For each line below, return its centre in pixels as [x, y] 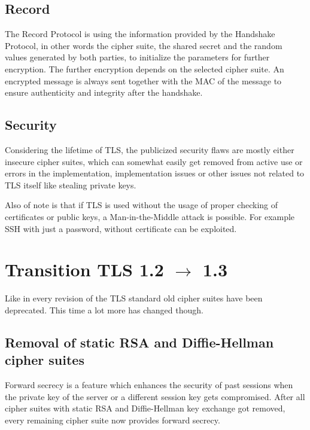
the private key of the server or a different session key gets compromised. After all [155, 396]
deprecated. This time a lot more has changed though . [104, 309]
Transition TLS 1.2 [84, 269]
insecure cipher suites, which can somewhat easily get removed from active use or [154, 161]
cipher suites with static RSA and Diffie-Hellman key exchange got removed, [145, 408]
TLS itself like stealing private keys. [71, 184]
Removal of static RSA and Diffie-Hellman [139, 342]
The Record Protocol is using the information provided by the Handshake [140, 34]
